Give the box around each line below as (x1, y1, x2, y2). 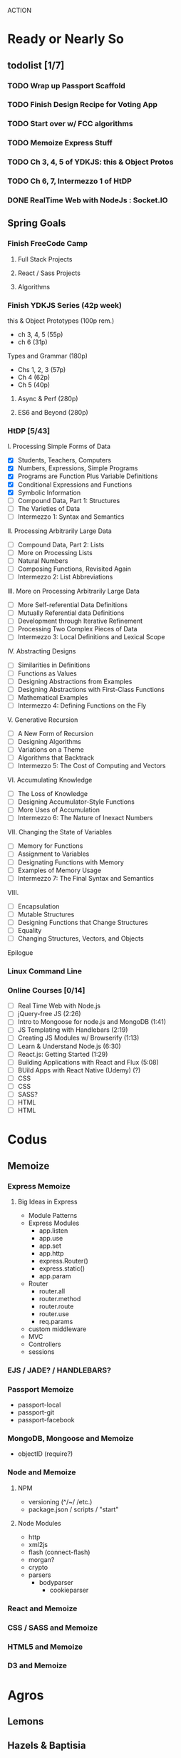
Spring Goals (7, 217, 66, 229)
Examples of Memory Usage (17, 866, 102, 874)
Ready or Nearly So (7, 31, 125, 47)
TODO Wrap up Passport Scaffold (7, 81, 126, 91)
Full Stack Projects (17, 254, 73, 263)
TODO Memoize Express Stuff (7, 138, 113, 148)
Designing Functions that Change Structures (17, 918, 148, 926)
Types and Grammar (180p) (7, 352, 88, 361)
